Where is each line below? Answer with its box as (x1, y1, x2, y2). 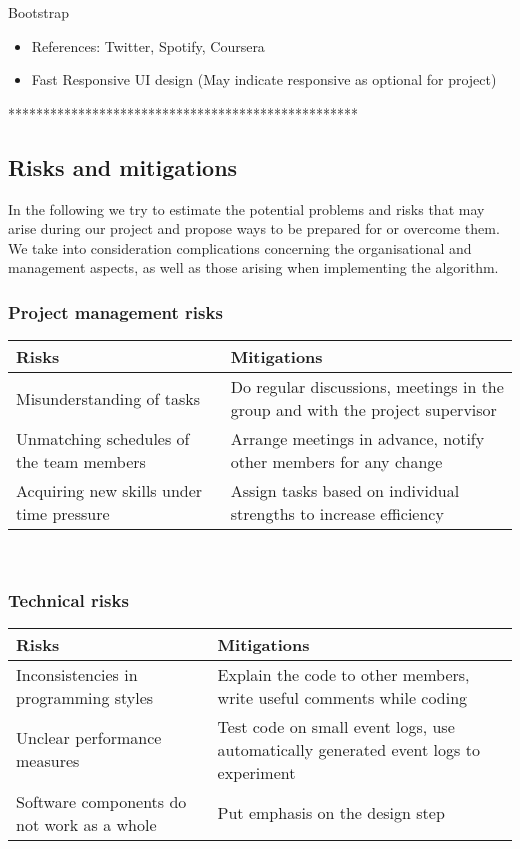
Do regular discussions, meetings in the (230, 375, 504, 399)
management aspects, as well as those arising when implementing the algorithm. (8, 257, 499, 278)
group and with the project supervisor (230, 398, 497, 422)
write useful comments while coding (217, 685, 468, 709)
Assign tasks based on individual (230, 479, 460, 503)
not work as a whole (16, 812, 157, 836)
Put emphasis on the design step (217, 801, 445, 825)
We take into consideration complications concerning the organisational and (8, 237, 472, 258)
